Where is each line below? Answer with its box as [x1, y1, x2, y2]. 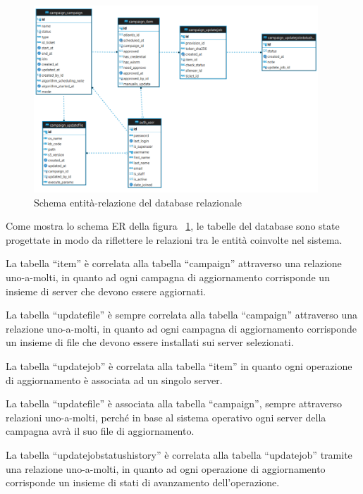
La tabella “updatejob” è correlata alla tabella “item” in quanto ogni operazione [6, 358, 352, 373]
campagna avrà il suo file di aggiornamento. [6, 424, 195, 438]
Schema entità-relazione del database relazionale [34, 194, 242, 209]
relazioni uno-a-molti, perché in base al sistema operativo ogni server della [6, 409, 326, 424]
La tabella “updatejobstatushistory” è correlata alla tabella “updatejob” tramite [6, 447, 352, 462]
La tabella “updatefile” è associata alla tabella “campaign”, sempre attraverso [6, 396, 342, 411]
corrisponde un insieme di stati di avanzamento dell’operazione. [6, 475, 280, 490]
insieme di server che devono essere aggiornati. [6, 283, 206, 298]
